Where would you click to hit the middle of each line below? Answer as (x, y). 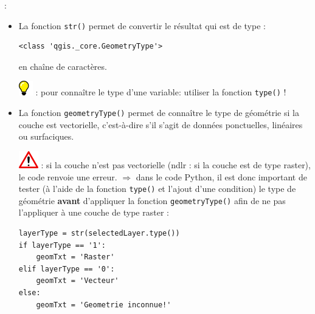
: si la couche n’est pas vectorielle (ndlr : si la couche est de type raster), (176, 164)
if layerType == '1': (62, 245)
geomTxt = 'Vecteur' (78, 281)
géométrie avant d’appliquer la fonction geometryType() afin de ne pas (152, 200)
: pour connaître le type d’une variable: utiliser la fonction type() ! (161, 92)
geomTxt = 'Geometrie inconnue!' (104, 305)
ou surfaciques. (46, 136)
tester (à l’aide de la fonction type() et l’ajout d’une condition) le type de (157, 189)
